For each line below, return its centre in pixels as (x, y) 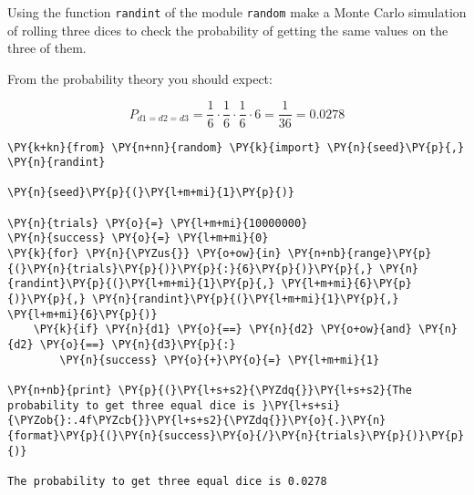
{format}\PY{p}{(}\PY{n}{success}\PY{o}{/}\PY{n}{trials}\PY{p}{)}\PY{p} (236, 435)
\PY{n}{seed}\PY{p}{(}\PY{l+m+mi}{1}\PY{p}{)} (151, 193)
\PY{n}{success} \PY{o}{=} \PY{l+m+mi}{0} (138, 238)
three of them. (47, 48)
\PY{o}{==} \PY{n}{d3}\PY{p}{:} (138, 345)
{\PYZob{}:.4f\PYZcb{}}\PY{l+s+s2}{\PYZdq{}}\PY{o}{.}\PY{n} (197, 421)
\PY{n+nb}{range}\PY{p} (360, 254)
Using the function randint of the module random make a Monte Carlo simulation (237, 12)
